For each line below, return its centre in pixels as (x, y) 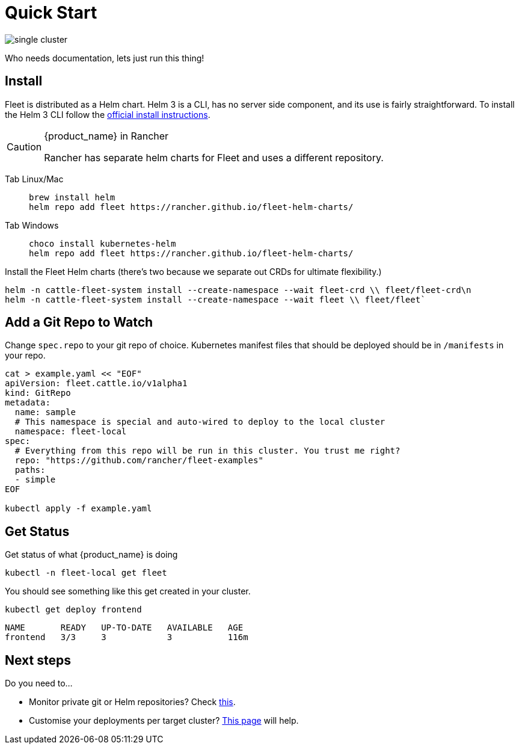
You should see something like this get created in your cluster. (128, 591)
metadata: (28, 403)
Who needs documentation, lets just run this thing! (105, 58)
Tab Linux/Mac (34, 179)
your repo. (25, 356)
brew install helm (72, 197)
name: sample (45, 412)
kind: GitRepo (38, 393)
